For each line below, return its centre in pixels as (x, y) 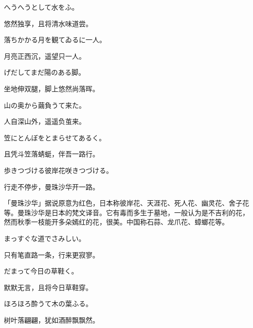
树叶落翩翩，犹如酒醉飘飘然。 (52, 319)
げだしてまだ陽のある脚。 (45, 72)
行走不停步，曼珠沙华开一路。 (52, 186)
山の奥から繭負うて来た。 (45, 105)
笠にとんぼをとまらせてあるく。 (55, 137)
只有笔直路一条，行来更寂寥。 (52, 254)
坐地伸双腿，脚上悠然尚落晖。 (52, 88)
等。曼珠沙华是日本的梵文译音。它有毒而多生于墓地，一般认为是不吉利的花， (126, 212)
